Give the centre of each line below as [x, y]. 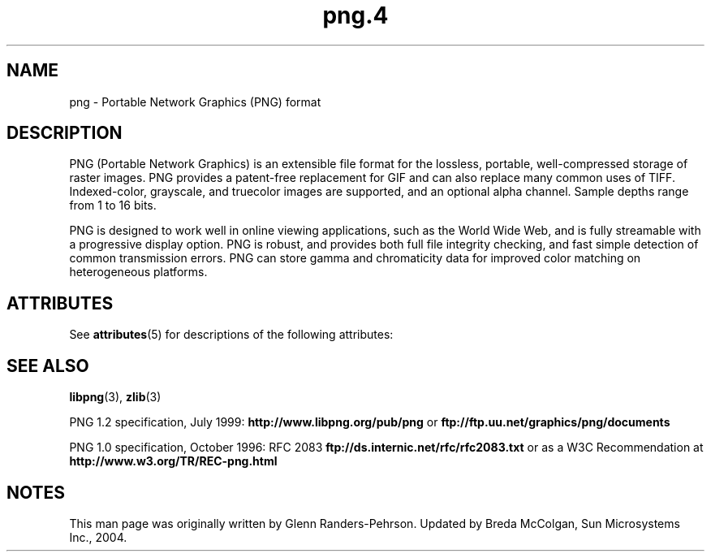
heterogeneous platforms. [138, 272]
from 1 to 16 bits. [113, 205]
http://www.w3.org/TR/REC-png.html [173, 461]
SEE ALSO [48, 366]
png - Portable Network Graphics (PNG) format [195, 102]
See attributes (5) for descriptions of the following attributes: [231, 335]
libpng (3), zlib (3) [115, 397]
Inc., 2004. [98, 537]
